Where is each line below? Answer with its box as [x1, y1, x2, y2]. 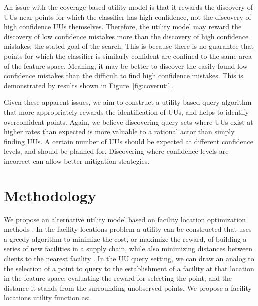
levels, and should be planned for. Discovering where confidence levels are [4, 146, 229, 156]
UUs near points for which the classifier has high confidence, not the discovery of [4, 11, 251, 22]
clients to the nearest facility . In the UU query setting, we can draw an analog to [4, 253, 254, 263]
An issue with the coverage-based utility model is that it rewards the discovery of [4, 2, 253, 12]
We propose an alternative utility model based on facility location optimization [4, 214, 246, 224]
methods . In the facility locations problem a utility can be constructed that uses [4, 224, 252, 234]
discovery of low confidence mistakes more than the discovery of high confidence [4, 31, 249, 41]
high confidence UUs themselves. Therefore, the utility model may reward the [4, 21, 242, 32]
